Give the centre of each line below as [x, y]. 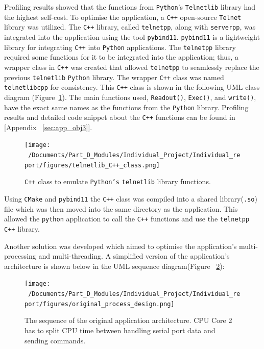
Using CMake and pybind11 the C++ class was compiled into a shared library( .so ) [131, 199]
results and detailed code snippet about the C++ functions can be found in [120, 117]
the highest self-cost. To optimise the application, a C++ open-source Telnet [123, 17]
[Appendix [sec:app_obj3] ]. [48, 127]
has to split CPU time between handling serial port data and [120, 330]
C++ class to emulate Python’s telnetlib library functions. [118, 181]
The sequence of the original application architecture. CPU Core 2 [128, 320]
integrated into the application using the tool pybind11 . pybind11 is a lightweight [132, 36]
